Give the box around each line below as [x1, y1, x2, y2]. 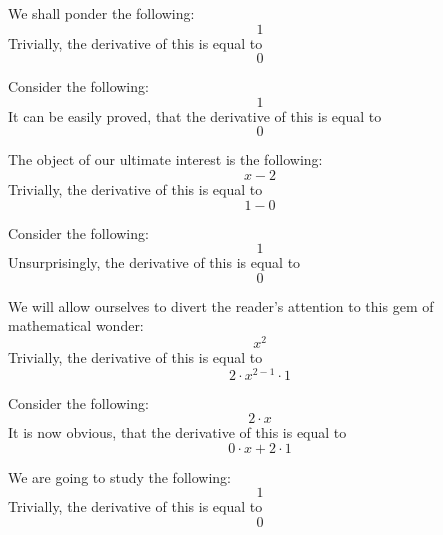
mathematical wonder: [8, 315, 144, 336]
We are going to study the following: [8, 466, 231, 487]
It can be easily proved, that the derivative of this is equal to [8, 105, 382, 126]
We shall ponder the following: [8, 3, 195, 23]
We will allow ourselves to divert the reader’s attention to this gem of [8, 295, 434, 316]
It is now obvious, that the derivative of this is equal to [8, 422, 347, 443]
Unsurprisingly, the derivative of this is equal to [8, 252, 301, 273]
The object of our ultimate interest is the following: [8, 149, 323, 170]
